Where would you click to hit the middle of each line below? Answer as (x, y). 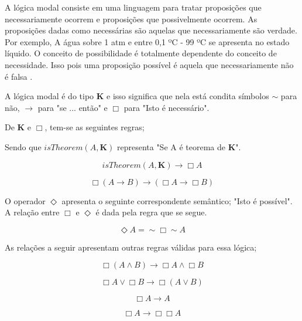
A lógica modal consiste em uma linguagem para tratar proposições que (133, 7)
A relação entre (32, 212)
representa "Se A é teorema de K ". (179, 146)
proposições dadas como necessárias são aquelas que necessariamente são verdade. (151, 30)
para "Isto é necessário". (167, 107)
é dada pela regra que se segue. (151, 212)
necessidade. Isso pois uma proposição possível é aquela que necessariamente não (149, 64)
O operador (25, 200)
